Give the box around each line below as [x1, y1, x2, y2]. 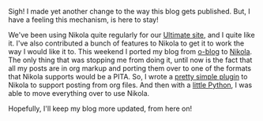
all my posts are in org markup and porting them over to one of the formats [8, 64, 252, 73]
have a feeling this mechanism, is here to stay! [8, 15, 160, 24]
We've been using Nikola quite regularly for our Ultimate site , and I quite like [8, 31, 255, 39]
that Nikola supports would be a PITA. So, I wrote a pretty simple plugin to [8, 72, 248, 81]
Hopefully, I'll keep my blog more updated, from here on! [8, 104, 193, 113]
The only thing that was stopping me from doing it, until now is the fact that [8, 55, 253, 64]
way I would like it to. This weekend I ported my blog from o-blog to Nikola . [8, 47, 253, 56]
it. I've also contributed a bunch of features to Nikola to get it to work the [8, 38, 245, 48]
